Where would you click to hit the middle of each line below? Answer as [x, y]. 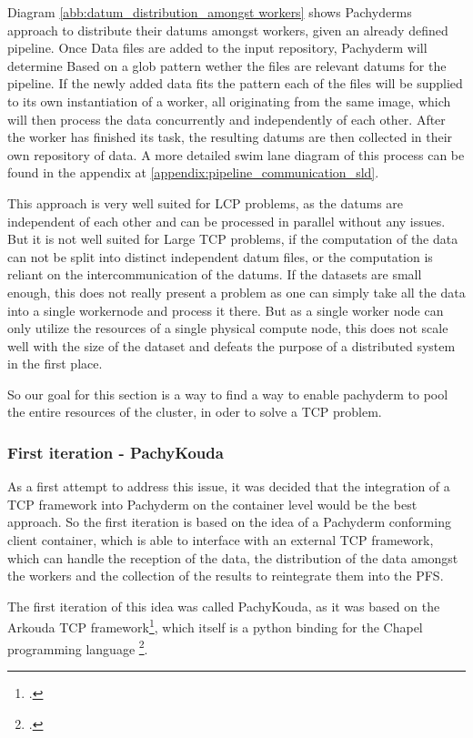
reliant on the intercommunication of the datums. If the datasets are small [215, 274]
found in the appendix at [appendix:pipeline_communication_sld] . [193, 172]
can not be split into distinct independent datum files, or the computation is [220, 256]
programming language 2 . [78, 647]
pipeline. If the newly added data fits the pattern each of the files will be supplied [235, 83]
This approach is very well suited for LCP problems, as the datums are [206, 202]
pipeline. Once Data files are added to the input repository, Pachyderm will [217, 48]
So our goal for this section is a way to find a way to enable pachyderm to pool [228, 394]
